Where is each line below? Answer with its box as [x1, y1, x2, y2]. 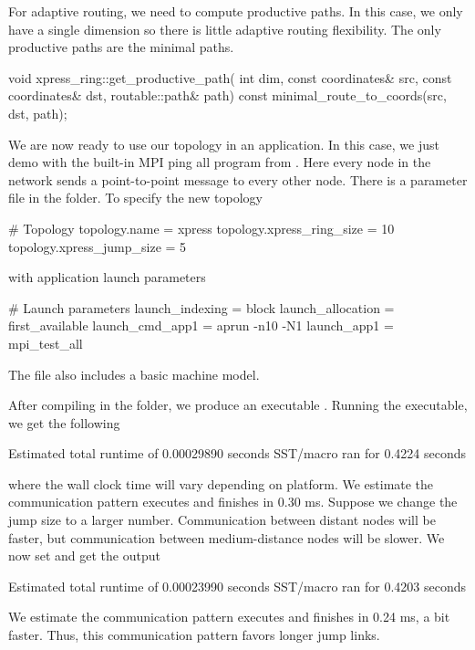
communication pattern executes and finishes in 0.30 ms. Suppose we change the [8, 492, 458, 511]
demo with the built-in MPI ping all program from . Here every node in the [8, 152, 431, 172]
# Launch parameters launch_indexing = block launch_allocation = [8, 298, 395, 317]
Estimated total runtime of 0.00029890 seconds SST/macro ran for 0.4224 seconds [8, 444, 466, 463]
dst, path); [8, 103, 67, 122]
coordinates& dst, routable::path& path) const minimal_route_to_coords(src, [8, 86, 447, 105]
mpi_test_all [8, 333, 83, 352]
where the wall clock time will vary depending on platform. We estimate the [8, 474, 434, 493]
